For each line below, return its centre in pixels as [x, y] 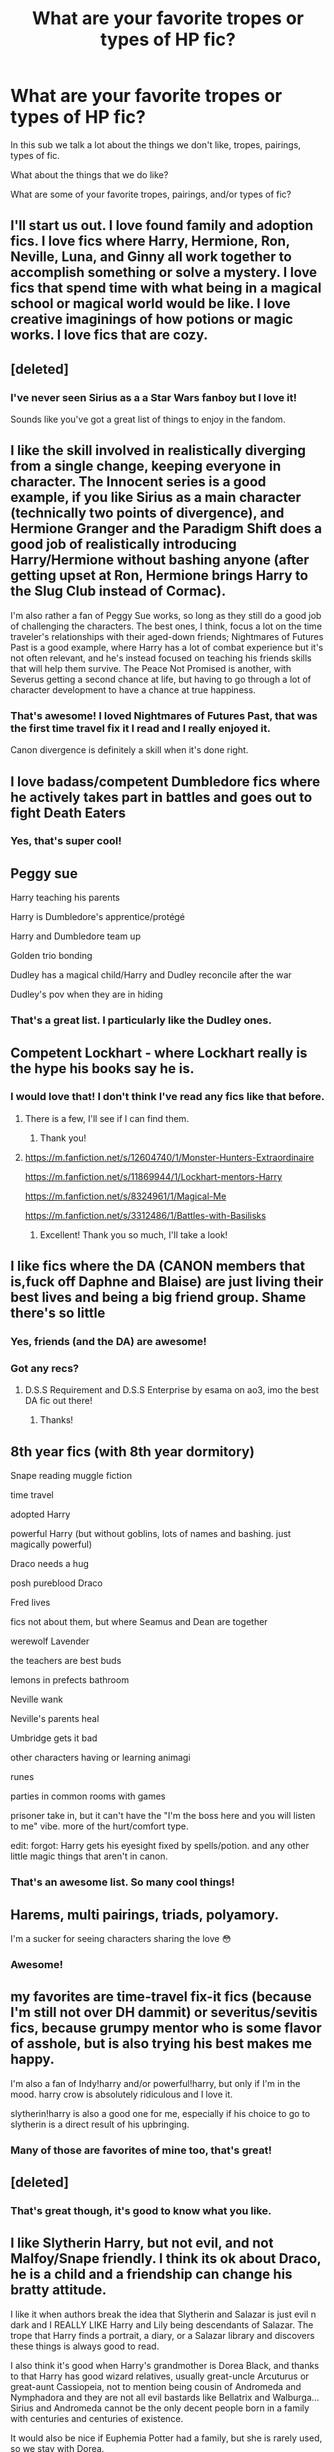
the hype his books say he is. [102, 1068]
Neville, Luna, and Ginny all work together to [151, 257]
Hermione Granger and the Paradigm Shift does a [166, 528]
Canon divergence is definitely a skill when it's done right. [129, 750]
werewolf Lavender [50, 1641]
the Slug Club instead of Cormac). [118, 591]
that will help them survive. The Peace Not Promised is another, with [151, 668]
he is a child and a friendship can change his [151, 2274]
